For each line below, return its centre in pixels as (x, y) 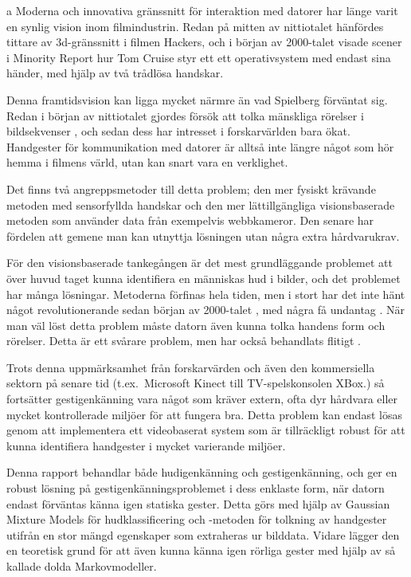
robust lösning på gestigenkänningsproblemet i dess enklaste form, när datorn (196, 488)
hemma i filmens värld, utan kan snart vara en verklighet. (147, 162)
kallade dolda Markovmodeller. (82, 566)
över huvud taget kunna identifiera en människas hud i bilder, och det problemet (204, 278)
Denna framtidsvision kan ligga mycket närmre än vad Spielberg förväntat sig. (197, 99)
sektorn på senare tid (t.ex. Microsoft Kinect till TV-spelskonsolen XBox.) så (196, 383)
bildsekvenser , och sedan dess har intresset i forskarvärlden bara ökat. (178, 131)
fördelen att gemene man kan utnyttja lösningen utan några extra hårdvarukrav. (203, 236)
